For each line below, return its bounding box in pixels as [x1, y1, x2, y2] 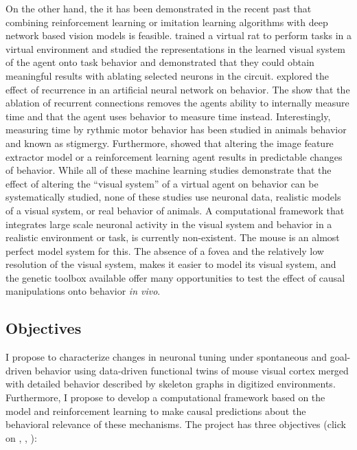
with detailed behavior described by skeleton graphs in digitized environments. [5, 376, 336, 391]
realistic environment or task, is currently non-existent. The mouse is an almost [5, 230, 340, 245]
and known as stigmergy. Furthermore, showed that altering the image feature [5, 135, 334, 150]
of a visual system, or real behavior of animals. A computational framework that [5, 203, 345, 217]
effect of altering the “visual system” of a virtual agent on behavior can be [5, 176, 319, 190]
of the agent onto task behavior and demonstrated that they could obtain [5, 55, 314, 69]
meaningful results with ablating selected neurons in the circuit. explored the [5, 68, 330, 82]
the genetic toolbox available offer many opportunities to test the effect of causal [5, 270, 345, 284]
